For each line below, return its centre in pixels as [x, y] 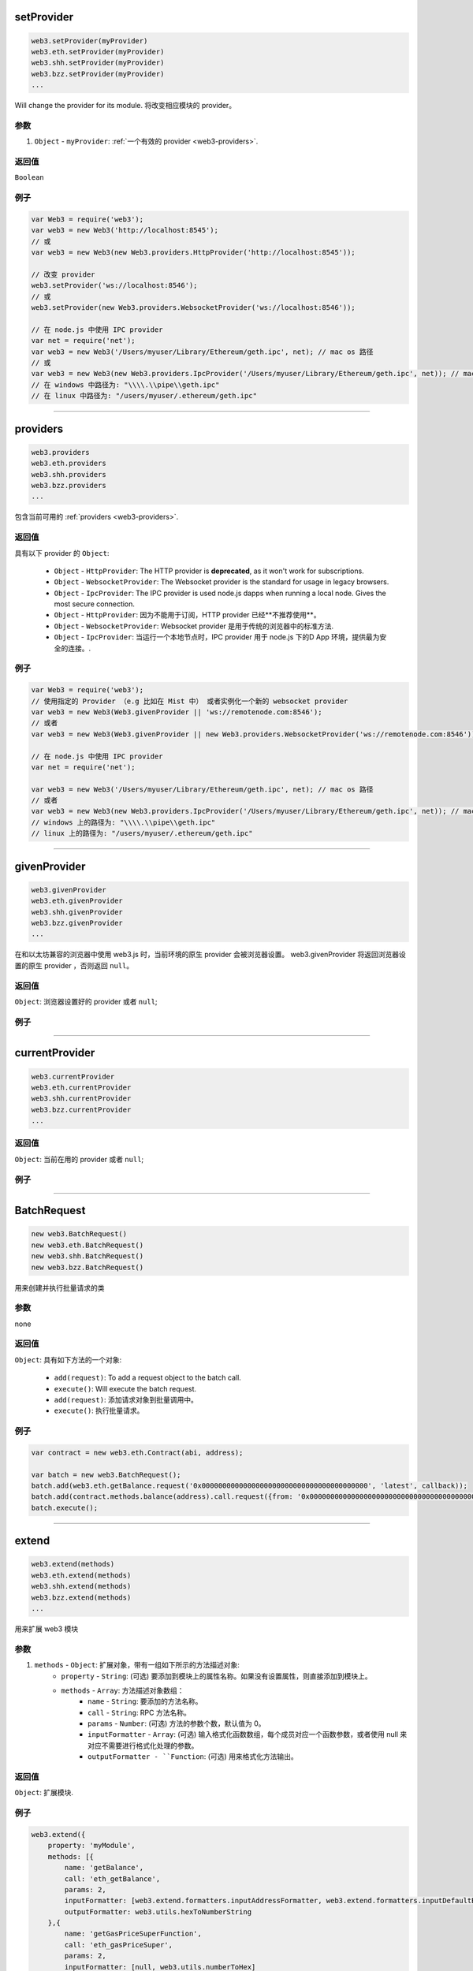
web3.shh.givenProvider [77, 912]
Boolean [30, 178]
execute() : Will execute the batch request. [125, 1388]
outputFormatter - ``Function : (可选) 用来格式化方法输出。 [193, 1757]
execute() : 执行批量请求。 [99, 1410]
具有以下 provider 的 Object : [62, 553]
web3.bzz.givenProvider [77, 923]
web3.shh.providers [69, 474]
